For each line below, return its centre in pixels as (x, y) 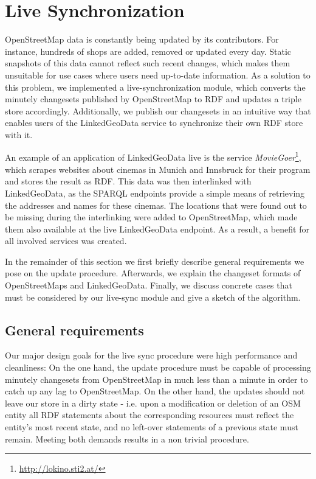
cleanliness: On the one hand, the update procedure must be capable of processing (158, 367)
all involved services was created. (66, 241)
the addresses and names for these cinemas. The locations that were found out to (156, 205)
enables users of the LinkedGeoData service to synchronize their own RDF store (154, 123)
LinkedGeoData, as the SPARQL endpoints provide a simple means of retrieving (155, 193)
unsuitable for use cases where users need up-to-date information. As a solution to (158, 75)
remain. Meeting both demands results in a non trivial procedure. (127, 439)
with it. (19, 134)
